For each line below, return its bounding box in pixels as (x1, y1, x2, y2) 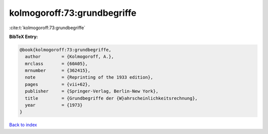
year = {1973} (25, 102, 83, 108)
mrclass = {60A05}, (25, 61, 88, 66)
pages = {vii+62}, (25, 82, 91, 87)
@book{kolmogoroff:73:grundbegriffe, (19, 47, 112, 52)
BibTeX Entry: (9, 34, 38, 40)
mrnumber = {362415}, (25, 68, 91, 74)
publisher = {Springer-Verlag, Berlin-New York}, (25, 89, 159, 94)
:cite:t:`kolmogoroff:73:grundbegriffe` (9, 25, 85, 31)
